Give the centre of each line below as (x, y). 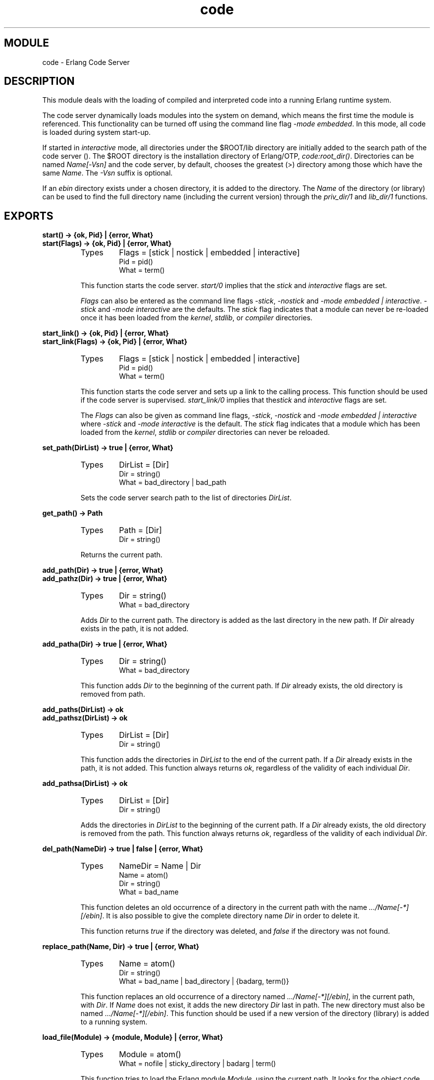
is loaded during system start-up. (97, 132)
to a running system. (114, 1022)
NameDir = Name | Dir (160, 866)
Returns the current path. (121, 555)
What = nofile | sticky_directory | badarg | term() (197, 1064)
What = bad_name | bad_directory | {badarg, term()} (204, 981)
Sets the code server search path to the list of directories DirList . (186, 498)
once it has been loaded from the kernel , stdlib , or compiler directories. (196, 318)
